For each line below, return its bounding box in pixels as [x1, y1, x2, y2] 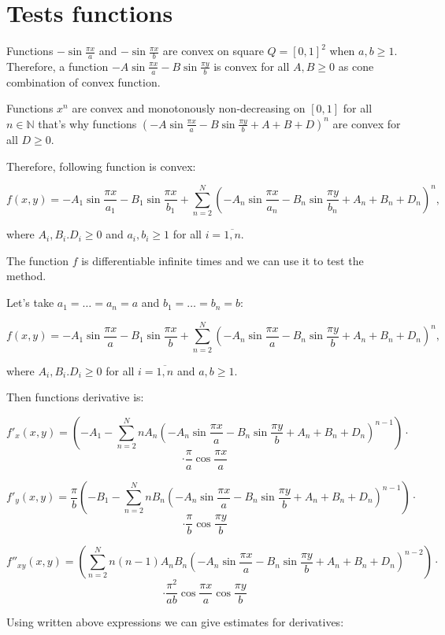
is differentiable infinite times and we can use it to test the [81, 252, 364, 268]
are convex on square [162, 42, 264, 59]
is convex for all [213, 57, 290, 74]
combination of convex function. [6, 73, 161, 90]
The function [6, 252, 69, 268]
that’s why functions [38, 115, 137, 131]
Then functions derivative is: [6, 389, 144, 405]
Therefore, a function [6, 57, 109, 74]
